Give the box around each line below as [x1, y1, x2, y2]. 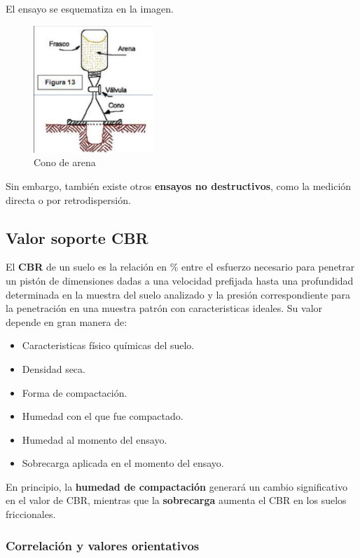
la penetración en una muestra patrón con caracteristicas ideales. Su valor [6, 301, 323, 315]
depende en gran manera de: [6, 314, 127, 329]
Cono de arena [34, 155, 96, 170]
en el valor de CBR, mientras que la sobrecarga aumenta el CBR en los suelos [6, 493, 347, 508]
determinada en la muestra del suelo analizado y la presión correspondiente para [6, 287, 351, 301]
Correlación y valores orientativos [6, 536, 200, 554]
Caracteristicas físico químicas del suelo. [22, 338, 195, 353]
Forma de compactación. [22, 385, 127, 400]
